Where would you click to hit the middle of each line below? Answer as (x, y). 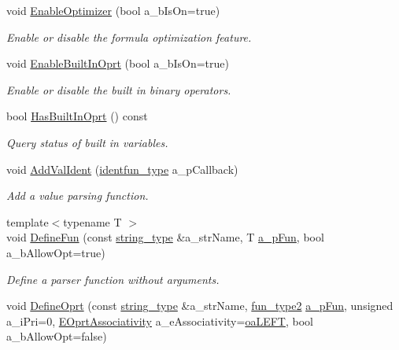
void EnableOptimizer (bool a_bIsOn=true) (113, 10)
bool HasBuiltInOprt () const (77, 116)
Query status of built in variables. (87, 142)
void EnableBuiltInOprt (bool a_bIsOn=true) (118, 63)
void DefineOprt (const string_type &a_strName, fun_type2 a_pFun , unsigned (200, 306)
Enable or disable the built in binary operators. (119, 89)
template (28, 221)
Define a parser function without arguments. (113, 279)
